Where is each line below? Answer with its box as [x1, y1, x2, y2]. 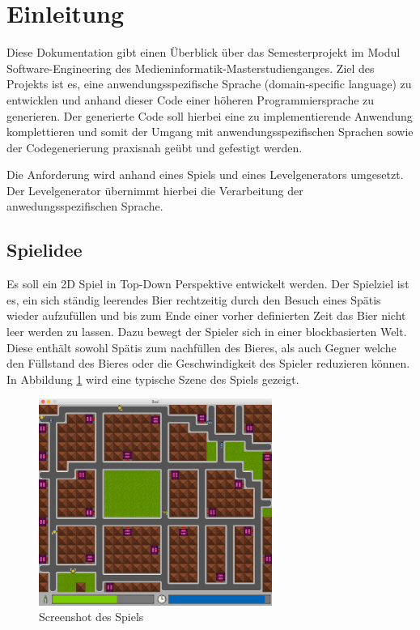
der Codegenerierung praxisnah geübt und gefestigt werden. [6, 138, 303, 155]
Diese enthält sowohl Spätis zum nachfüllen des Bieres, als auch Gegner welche [6, 338, 397, 355]
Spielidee [6, 237, 83, 262]
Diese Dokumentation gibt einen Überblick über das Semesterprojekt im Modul [6, 44, 401, 61]
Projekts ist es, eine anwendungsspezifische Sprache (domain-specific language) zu [6, 75, 412, 92]
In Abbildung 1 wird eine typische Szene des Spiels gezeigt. [6, 370, 299, 387]
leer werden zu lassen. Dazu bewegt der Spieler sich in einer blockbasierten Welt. [6, 323, 407, 340]
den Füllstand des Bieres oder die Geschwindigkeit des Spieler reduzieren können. [6, 355, 410, 372]
